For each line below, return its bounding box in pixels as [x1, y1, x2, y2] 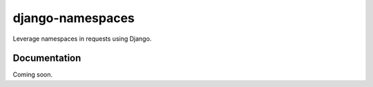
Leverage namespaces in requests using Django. [12, 35, 152, 43]
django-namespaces [12, 10, 135, 26]
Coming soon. [12, 70, 53, 79]
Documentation [12, 52, 82, 64]
